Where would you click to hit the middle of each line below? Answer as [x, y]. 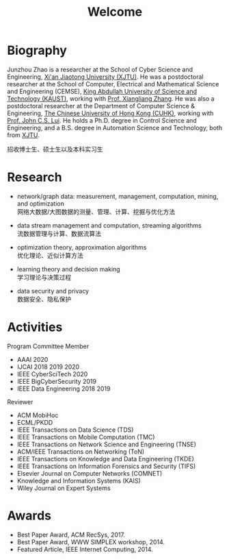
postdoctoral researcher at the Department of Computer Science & [101, 106]
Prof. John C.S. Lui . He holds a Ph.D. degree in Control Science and [102, 120]
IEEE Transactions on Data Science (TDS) [75, 430]
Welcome [115, 12]
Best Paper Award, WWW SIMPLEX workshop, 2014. [91, 541]
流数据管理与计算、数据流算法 [59, 233]
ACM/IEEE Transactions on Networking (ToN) [81, 451]
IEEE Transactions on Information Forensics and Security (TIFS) [106, 466]
